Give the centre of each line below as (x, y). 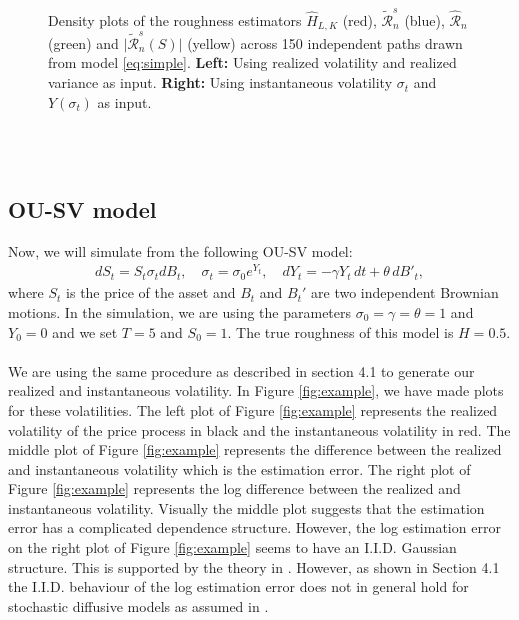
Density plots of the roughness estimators (175, 19)
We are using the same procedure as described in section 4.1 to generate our (241, 370)
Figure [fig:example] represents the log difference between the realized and (234, 488)
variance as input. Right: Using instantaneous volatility (220, 82)
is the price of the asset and (151, 292)
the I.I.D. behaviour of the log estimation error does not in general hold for (238, 586)
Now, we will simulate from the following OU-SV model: (180, 250)
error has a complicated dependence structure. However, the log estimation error (254, 527)
